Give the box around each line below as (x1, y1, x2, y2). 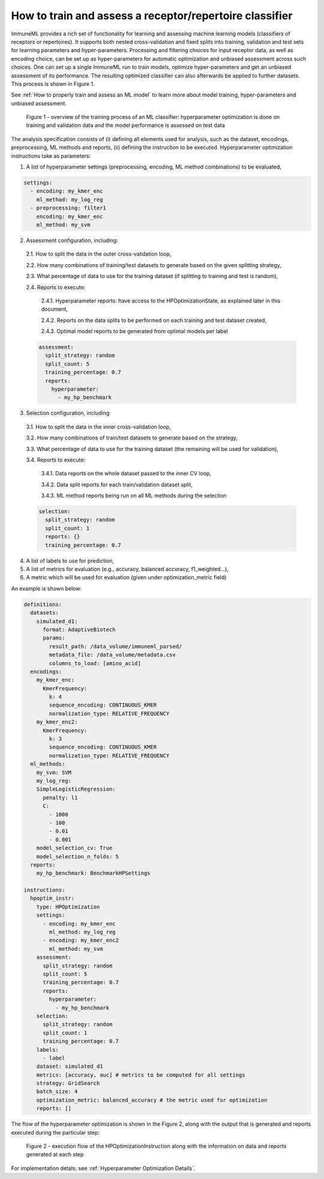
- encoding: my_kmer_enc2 (43, 937, 119, 944)
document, (41, 306, 68, 313)
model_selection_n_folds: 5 (36, 853, 119, 860)
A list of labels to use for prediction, (26, 557, 114, 564)
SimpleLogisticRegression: (36, 786, 116, 792)
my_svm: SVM (36, 769, 72, 776)
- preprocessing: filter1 (30, 205, 106, 211)
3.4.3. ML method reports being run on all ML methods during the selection (41, 492, 227, 499)
